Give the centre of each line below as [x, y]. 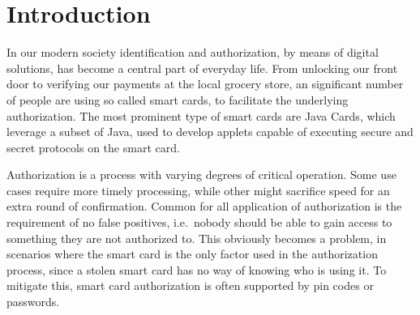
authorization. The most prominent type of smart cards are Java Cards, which [201, 115]
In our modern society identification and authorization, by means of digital [193, 52]
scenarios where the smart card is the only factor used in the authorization [192, 254]
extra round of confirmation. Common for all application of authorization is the [204, 206]
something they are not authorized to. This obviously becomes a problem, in [197, 238]
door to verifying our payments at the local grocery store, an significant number [205, 84]
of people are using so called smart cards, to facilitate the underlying [178, 99]
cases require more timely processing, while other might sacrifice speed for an [198, 190]
